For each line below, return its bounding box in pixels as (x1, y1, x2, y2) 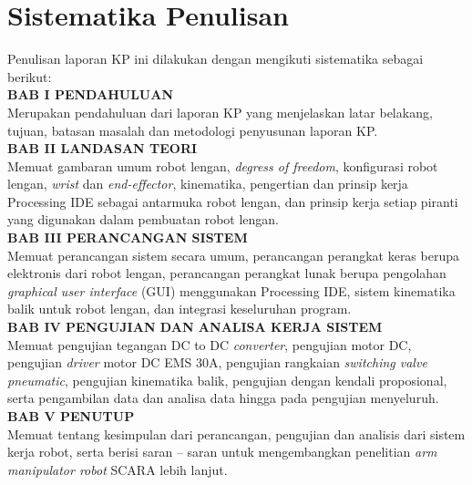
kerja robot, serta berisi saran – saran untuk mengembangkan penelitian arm (7, 442, 437, 461)
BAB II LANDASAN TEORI (7, 139, 198, 158)
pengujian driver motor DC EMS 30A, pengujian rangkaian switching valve (7, 353, 427, 372)
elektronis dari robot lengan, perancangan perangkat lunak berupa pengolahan (7, 263, 446, 283)
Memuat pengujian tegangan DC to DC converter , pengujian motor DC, (7, 335, 412, 354)
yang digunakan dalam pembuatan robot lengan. (7, 210, 279, 229)
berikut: (7, 67, 52, 86)
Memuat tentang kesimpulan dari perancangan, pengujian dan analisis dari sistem (7, 424, 466, 443)
